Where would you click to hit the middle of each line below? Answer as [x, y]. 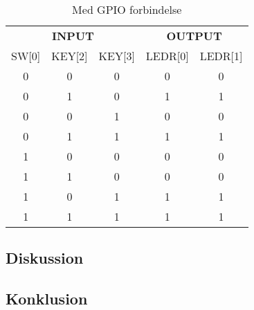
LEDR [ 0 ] [167, 56]
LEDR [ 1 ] [221, 56]
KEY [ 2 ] [70, 56]
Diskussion [45, 258]
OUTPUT [194, 36]
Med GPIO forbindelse [127, 9]
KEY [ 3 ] [117, 56]
